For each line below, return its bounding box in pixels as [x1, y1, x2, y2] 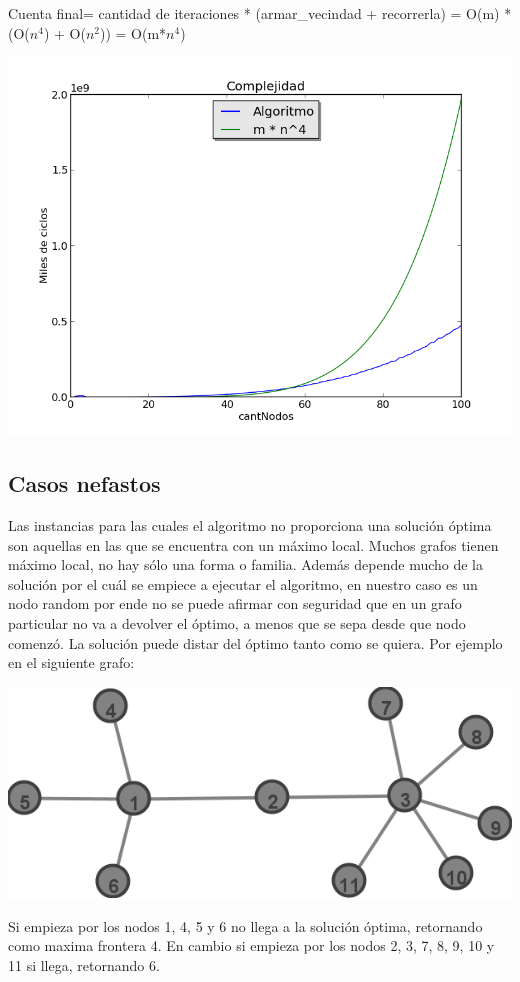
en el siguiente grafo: [8, 652, 135, 673]
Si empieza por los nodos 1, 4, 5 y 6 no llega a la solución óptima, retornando [8, 915, 483, 936]
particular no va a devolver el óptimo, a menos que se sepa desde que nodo [8, 612, 466, 633]
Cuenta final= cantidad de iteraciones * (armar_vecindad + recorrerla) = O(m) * [8, 3, 512, 23]
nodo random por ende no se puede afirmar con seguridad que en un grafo [8, 593, 462, 614]
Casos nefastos [8, 468, 161, 499]
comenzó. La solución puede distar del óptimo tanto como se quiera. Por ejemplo [8, 632, 503, 653]
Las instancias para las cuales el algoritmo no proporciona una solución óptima [8, 514, 492, 535]
